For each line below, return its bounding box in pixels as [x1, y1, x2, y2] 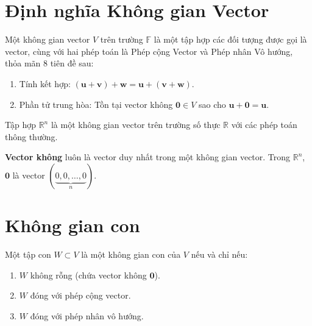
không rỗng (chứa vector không [30, 268, 147, 281]
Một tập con [5, 248, 51, 260]
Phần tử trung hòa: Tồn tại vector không [19, 97, 173, 110]
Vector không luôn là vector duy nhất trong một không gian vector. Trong [5, 151, 291, 163]
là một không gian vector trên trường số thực [51, 118, 221, 131]
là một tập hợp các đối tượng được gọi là [154, 33, 307, 46]
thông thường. [5, 130, 58, 143]
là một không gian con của [81, 248, 181, 260]
